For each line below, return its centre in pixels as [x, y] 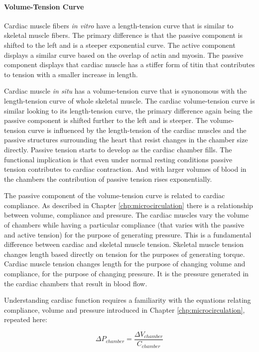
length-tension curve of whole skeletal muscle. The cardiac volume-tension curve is [129, 100]
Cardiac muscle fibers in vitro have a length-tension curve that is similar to [119, 25]
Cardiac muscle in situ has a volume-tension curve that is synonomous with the [126, 91]
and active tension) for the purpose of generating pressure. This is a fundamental [128, 234]
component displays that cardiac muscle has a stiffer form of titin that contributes [129, 64]
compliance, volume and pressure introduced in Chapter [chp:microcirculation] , [125, 309]
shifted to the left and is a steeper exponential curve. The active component [120, 45]
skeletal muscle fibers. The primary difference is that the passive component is [123, 35]
